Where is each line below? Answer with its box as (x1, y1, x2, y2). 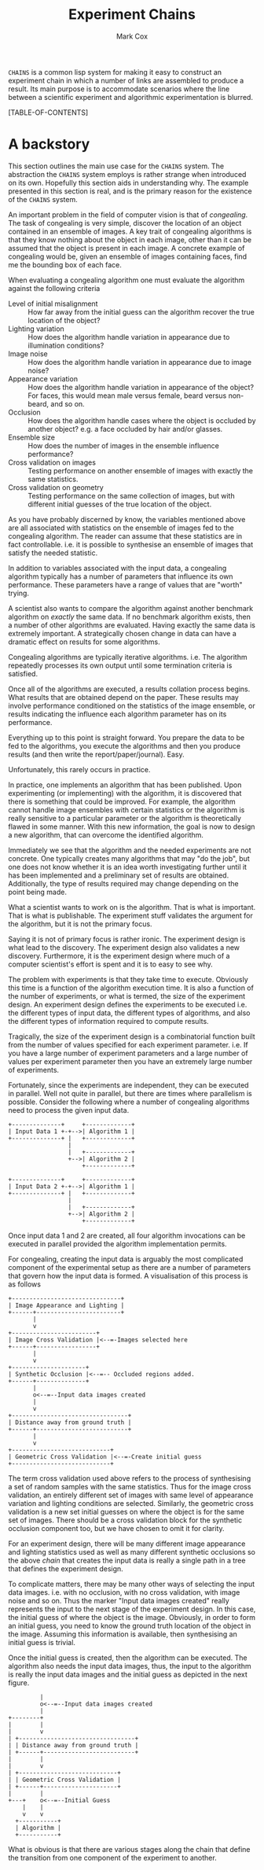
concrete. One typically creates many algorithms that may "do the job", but (8, 853, 250, 863)
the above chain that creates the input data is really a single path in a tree (8, 1555, 246, 1565)
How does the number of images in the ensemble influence (27, 440, 220, 450)
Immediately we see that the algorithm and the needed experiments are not (8, 845, 251, 855)
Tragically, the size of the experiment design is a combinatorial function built (8, 1032, 255, 1041)
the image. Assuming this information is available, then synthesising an (8, 1629, 237, 1639)
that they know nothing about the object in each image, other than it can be (8, 234, 252, 245)
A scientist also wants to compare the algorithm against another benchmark (8, 603, 254, 613)
